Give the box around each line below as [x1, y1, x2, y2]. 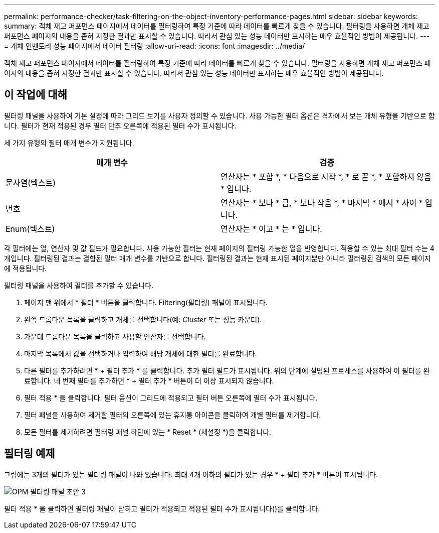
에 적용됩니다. [4, 263, 47, 273]
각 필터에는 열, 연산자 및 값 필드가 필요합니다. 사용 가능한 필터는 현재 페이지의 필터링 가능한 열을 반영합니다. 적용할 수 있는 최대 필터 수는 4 [4, 243, 434, 252]
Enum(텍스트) [6, 223, 55, 234]
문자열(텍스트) [6, 177, 56, 188]
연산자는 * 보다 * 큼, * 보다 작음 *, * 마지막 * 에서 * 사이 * [221, 197, 423, 208]
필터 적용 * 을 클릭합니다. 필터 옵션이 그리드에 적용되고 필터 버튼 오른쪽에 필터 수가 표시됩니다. [24, 393, 318, 402]
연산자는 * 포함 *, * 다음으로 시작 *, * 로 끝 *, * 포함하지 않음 [221, 171, 431, 182]
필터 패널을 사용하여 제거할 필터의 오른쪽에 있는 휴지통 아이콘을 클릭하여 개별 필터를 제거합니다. [24, 410, 321, 419]
